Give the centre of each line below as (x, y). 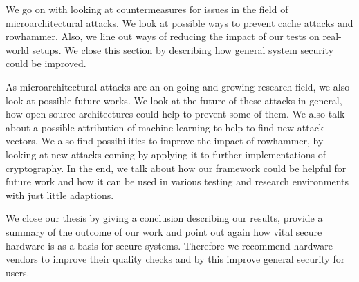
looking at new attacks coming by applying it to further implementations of (166, 154)
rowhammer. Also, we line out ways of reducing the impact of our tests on (163, 36)
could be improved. (46, 63)
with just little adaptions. (60, 195)
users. (18, 272)
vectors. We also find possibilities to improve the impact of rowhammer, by (165, 141)
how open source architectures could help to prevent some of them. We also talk (175, 114)
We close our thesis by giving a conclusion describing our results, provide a (164, 218)
